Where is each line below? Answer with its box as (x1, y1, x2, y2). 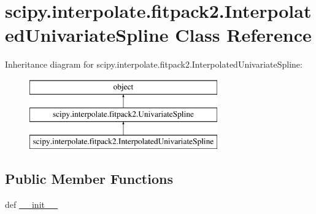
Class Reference (175, 22, 312, 47)
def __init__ (5, 198, 58, 211)
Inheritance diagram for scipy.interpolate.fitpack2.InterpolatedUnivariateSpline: (5, 58, 303, 71)
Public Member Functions (5, 169, 173, 188)
